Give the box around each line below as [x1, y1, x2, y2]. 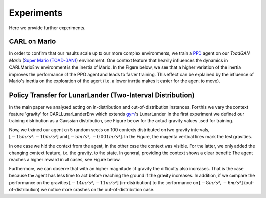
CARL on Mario [9, 38, 56, 46]
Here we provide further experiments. [9, 25, 86, 31]
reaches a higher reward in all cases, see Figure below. [9, 157, 121, 162]
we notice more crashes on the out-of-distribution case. [40, 187, 155, 193]
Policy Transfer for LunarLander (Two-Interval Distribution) [9, 91, 195, 99]
